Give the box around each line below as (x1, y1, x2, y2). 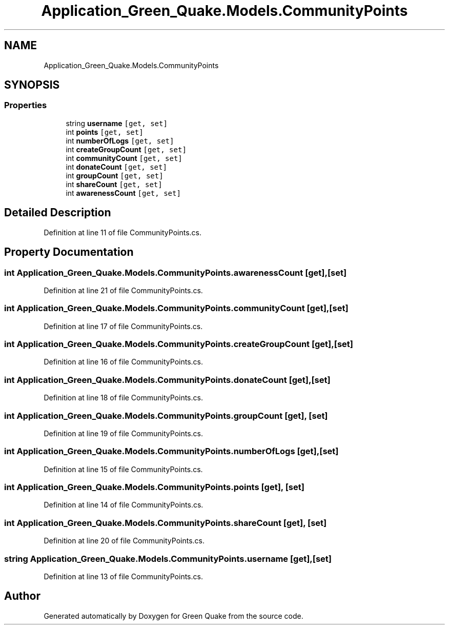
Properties (4, 100, 47, 111)
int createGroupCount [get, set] (66, 145, 187, 154)
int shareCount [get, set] (66, 179, 162, 189)
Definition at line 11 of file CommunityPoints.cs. (44, 228, 201, 237)
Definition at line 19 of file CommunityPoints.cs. (44, 429, 203, 438)
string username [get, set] (66, 118, 168, 128)
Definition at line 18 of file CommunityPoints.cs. (44, 393, 203, 402)
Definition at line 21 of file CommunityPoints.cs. (44, 286, 203, 295)
